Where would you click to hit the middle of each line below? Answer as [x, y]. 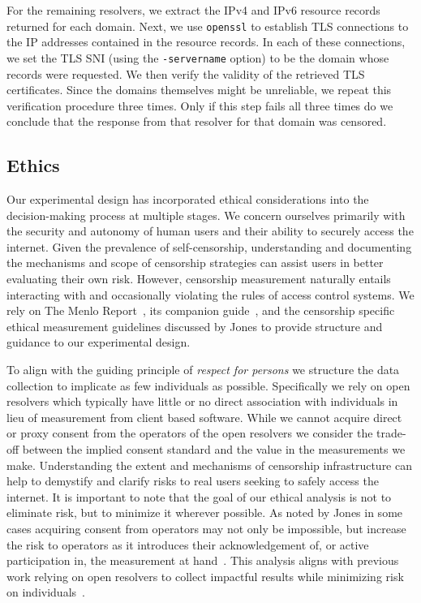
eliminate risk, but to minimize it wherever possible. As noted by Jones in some [205, 513]
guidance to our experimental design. [99, 342]
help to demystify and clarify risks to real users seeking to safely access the [193, 481]
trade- [391, 433]
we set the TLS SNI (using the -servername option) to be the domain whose [198, 57]
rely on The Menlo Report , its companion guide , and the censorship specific [201, 310]
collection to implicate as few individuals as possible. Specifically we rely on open [208, 385]
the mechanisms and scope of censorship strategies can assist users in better [195, 263]
